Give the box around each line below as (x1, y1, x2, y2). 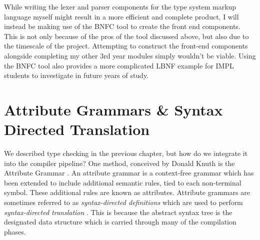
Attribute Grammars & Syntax (4, 99, 223, 119)
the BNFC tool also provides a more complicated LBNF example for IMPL (4, 60, 234, 70)
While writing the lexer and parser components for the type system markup (4, 1, 236, 11)
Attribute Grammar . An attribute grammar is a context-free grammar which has (4, 167, 254, 178)
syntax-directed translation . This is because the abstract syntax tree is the (4, 206, 232, 217)
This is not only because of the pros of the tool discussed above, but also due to (4, 30, 249, 41)
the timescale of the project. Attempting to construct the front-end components (4, 40, 248, 51)
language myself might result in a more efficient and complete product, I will (4, 11, 239, 21)
